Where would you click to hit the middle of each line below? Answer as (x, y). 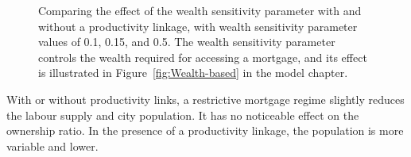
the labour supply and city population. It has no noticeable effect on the (183, 115)
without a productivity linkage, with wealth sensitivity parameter (198, 26)
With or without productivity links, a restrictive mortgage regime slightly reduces (205, 99)
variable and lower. (52, 146)
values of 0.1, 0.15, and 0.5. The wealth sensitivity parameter (187, 42)
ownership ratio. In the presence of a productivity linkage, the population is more (205, 130)
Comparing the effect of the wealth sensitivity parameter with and (200, 10)
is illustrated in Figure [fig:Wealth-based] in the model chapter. (193, 73)
